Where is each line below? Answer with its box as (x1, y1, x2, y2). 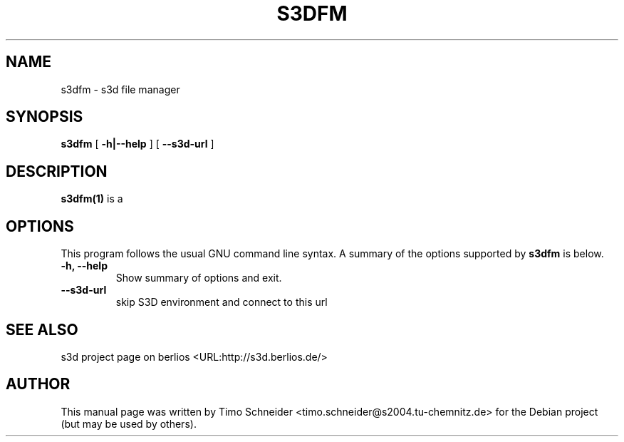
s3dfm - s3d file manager (61, 83, 180, 96)
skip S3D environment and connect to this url (115, 296, 328, 309)
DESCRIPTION (6, 162, 108, 180)
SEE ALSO (6, 320, 78, 339)
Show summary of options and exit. (115, 272, 282, 284)
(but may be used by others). (61, 417, 197, 430)
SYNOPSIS (6, 108, 83, 126)
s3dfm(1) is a (61, 192, 123, 205)
